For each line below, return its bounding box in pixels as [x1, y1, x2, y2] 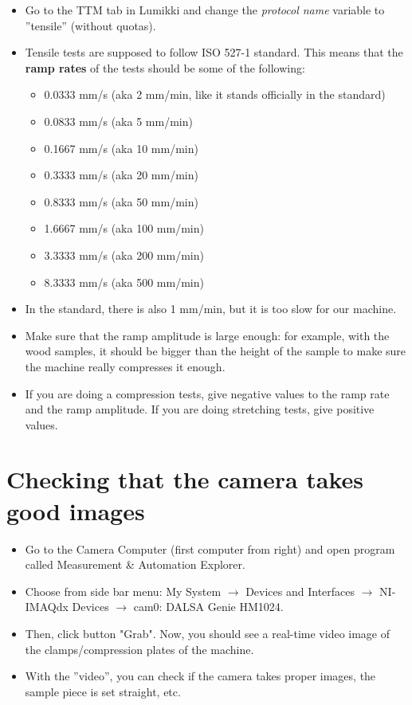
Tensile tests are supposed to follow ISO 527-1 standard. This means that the [25, 44, 403, 61]
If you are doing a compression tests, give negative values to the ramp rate [25, 385, 390, 401]
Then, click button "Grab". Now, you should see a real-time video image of [25, 625, 390, 641]
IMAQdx [25, 598, 69, 615]
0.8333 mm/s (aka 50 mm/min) [44, 193, 198, 210]
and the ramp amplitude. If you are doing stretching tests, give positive [25, 401, 375, 417]
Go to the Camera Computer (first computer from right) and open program [25, 540, 395, 557]
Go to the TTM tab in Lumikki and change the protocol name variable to [25, 2, 385, 18]
